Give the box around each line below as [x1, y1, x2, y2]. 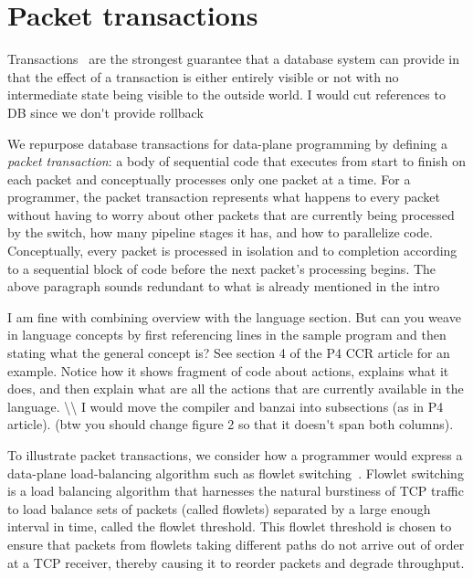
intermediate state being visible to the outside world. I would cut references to [7, 85, 446, 104]
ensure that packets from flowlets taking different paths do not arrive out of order [7, 534, 465, 553]
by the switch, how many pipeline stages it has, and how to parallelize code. [7, 223, 433, 242]
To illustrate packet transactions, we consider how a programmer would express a [7, 446, 463, 464]
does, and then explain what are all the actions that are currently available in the [7, 379, 464, 398]
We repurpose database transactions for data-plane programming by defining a [7, 133, 448, 152]
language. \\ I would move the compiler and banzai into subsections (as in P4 [7, 396, 444, 415]
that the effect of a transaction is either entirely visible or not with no [7, 67, 399, 86]
